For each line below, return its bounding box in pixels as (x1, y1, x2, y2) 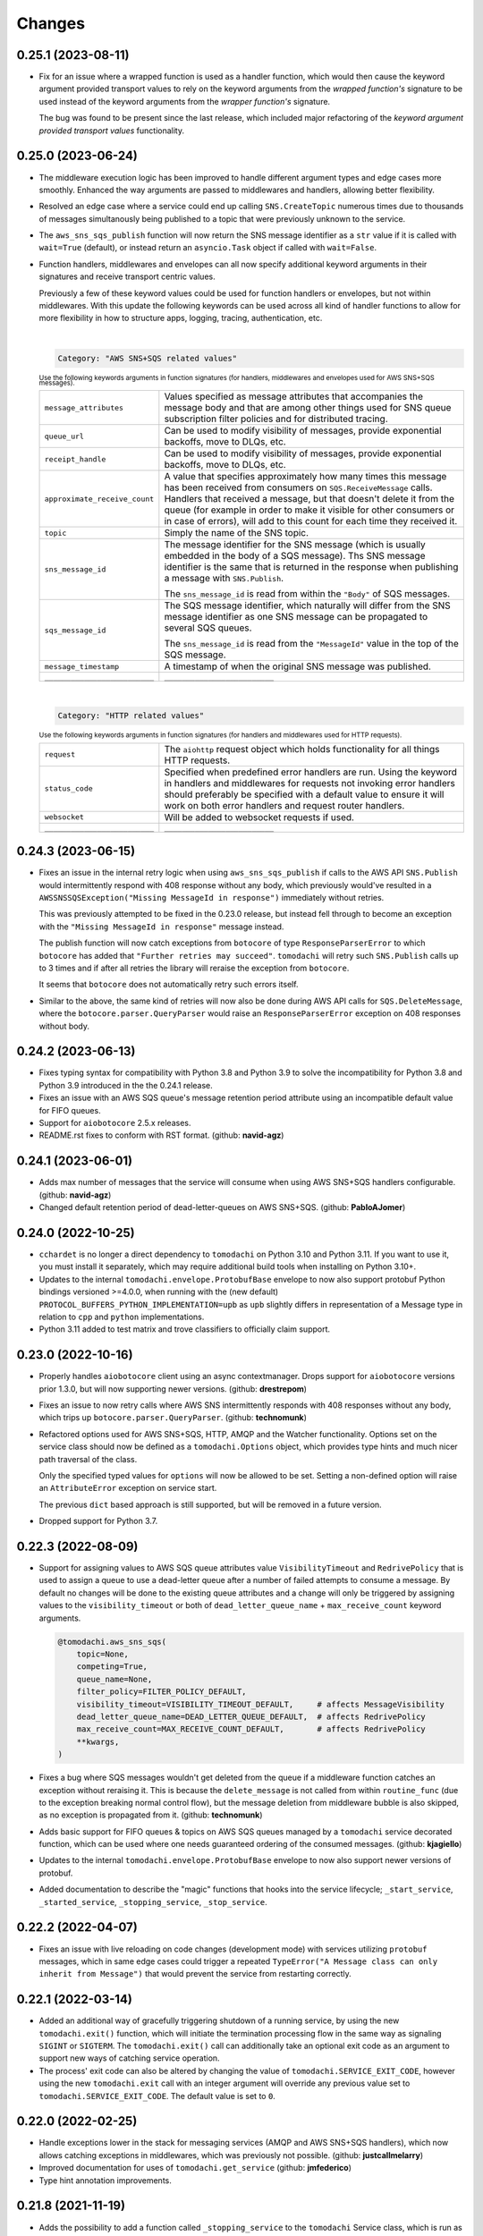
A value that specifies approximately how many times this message (164, 470, 447, 483)
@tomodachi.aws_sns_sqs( (57, 1637, 167, 1647)
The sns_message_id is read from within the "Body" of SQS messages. (164, 588, 451, 600)
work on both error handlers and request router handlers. (164, 799, 405, 811)
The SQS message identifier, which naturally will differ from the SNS (164, 599, 451, 612)
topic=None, (76, 1649, 130, 1659)
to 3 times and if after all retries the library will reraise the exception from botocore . (38, 962, 350, 973)
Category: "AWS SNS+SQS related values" (57, 353, 237, 363)
